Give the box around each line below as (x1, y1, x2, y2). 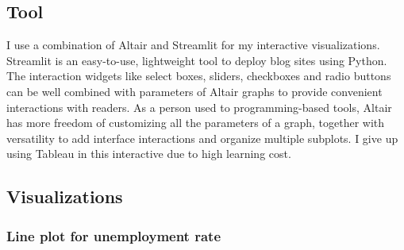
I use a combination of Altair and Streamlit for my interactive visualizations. (6, 37, 380, 53)
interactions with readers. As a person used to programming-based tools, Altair (6, 98, 392, 115)
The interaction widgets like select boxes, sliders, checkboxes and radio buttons (6, 67, 391, 84)
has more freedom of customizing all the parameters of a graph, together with (6, 114, 385, 131)
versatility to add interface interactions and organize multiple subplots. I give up (6, 129, 398, 146)
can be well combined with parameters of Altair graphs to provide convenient (6, 83, 383, 99)
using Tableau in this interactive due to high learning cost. (6, 145, 291, 162)
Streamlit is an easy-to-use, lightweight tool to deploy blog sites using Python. (6, 52, 387, 68)
